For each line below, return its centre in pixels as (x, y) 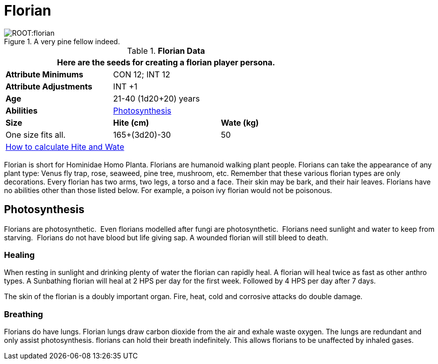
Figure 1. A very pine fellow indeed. (62, 41)
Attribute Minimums (44, 74)
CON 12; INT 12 (142, 74)
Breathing (24, 314)
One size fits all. (36, 134)
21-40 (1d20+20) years (156, 98)
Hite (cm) (131, 122)
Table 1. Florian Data (166, 51)
